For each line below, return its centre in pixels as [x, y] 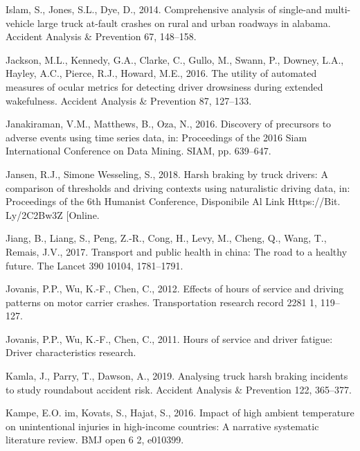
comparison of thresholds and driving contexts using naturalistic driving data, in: [178, 187]
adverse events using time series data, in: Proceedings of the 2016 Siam [156, 137]
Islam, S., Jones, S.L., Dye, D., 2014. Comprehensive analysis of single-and [164, 9]
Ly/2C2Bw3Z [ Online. [53, 214]
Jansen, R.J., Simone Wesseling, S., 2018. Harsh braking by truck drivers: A [167, 174]
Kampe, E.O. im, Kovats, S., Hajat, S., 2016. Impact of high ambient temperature [180, 413]
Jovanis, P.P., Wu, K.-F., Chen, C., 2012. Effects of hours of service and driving [175, 289]
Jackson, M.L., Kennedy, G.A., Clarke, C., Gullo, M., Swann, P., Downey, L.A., [175, 59]
